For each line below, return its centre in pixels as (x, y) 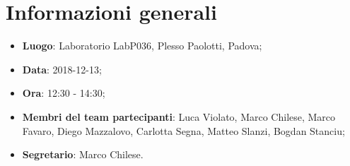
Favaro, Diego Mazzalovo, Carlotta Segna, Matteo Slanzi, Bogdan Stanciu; (183, 130)
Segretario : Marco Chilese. (83, 154)
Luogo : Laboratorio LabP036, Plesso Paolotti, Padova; (142, 46)
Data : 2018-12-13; (62, 69)
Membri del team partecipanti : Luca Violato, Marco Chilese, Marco (179, 116)
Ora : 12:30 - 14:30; (64, 93)
